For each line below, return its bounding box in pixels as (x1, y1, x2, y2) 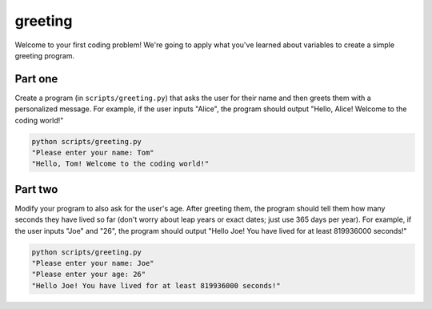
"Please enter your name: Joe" (31, 259, 155, 268)
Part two (14, 183, 58, 196)
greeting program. (14, 50, 75, 60)
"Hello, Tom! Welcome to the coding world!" (31, 159, 210, 168)
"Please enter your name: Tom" (31, 148, 155, 157)
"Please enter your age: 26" (31, 270, 146, 279)
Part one (14, 72, 58, 86)
